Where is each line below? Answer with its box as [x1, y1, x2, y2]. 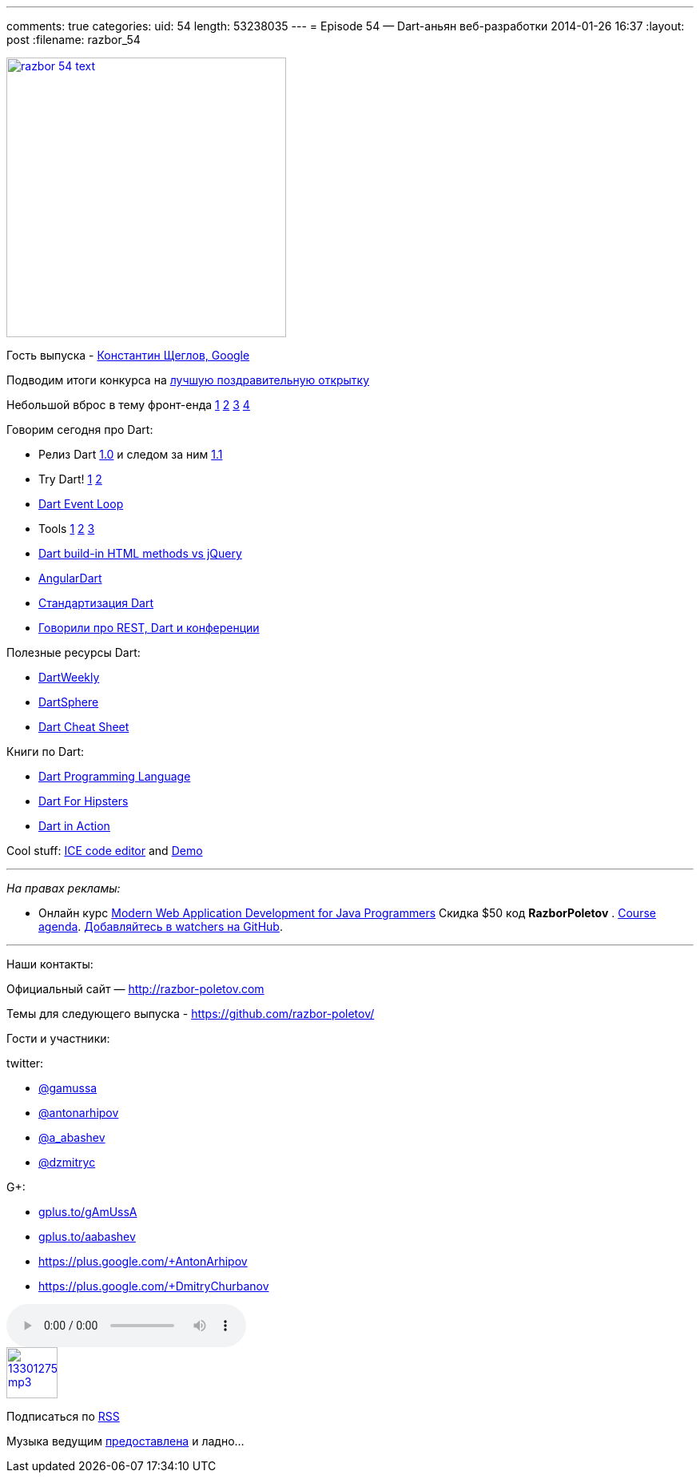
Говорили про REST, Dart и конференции [38, 621, 260, 634]
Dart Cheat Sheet [38, 720, 129, 734]
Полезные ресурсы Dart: [6, 646, 141, 659]
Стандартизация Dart [38, 596, 154, 610]
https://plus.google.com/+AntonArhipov [38, 1254, 248, 1268]
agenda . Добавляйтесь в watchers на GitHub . [38, 920, 283, 933]
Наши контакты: [6, 957, 93, 971]
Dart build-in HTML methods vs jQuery [38, 547, 242, 560]
